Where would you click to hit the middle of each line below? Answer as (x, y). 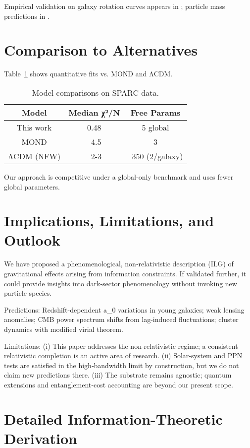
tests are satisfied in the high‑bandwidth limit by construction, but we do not (122, 365)
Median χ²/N (94, 112)
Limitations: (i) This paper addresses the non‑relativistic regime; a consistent (121, 346)
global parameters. (32, 186)
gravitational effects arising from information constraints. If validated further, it (125, 273)
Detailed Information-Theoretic (113, 418)
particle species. (28, 293)
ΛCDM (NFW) (34, 156)
